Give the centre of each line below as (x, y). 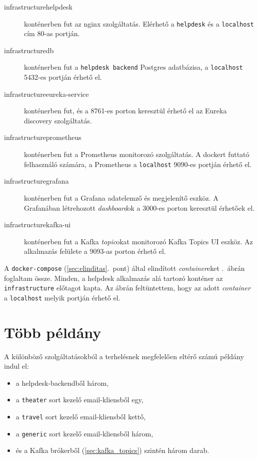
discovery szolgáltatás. (58, 120)
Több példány (53, 332)
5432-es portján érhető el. (63, 77)
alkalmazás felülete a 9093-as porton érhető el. (95, 251)
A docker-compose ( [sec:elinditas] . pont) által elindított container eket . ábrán (124, 268)
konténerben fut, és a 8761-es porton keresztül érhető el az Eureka (125, 111)
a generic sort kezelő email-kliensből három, (84, 433)
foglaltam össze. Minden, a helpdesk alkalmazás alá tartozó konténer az (113, 278)
